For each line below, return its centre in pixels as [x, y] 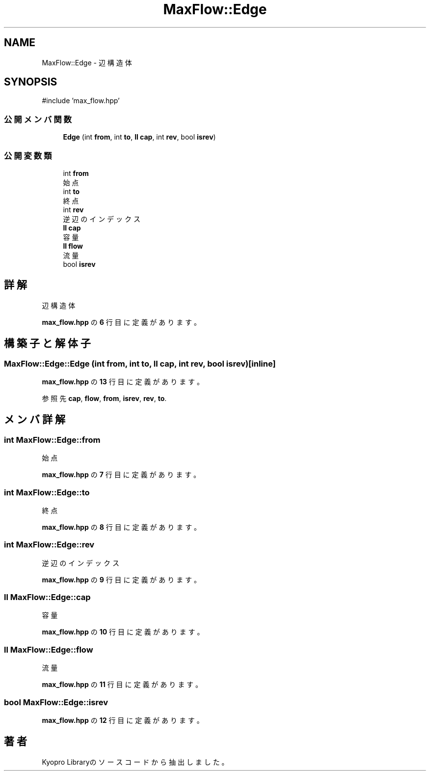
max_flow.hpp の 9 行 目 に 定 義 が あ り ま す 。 [121, 579]
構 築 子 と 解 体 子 [47, 344]
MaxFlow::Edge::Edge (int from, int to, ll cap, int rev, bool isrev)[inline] [140, 363]
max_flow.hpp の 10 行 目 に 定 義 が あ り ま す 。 [123, 632]
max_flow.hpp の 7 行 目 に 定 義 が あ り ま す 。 [121, 475]
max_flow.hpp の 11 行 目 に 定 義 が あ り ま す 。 [122, 685]
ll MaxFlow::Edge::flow [49, 649]
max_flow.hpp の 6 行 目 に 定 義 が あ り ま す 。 [121, 322]
